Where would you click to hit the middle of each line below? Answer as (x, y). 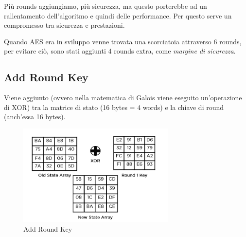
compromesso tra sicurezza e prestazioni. (64, 25)
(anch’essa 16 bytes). (35, 117)
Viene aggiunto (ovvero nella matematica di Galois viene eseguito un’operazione (123, 98)
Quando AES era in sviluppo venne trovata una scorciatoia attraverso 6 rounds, (123, 41)
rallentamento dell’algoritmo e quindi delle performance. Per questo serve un (118, 15)
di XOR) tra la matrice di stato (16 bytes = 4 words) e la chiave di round (114, 107)
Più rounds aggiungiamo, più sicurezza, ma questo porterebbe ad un (105, 6)
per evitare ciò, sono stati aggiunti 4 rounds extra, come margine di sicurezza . (120, 51)
